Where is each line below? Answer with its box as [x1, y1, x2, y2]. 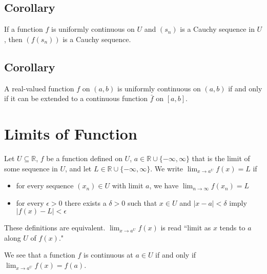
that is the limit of [192, 152, 250, 163]
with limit [112, 180, 143, 191]
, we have [149, 180, 179, 191]
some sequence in [4, 163, 58, 173]
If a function [4, 24, 43, 34]
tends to [219, 222, 245, 233]
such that [127, 197, 157, 208]
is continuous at [84, 249, 133, 260]
